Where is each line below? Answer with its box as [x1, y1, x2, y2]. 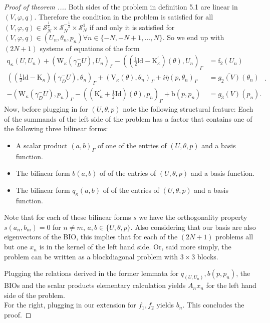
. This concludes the [182, 299, 244, 310]
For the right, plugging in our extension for [4, 299, 136, 310]
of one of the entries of [97, 140, 167, 150]
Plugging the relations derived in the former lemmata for [4, 268, 179, 278]
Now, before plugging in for [4, 104, 88, 114]
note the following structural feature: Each [123, 104, 253, 114]
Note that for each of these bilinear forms [4, 212, 131, 222]
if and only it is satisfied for [89, 22, 175, 33]
